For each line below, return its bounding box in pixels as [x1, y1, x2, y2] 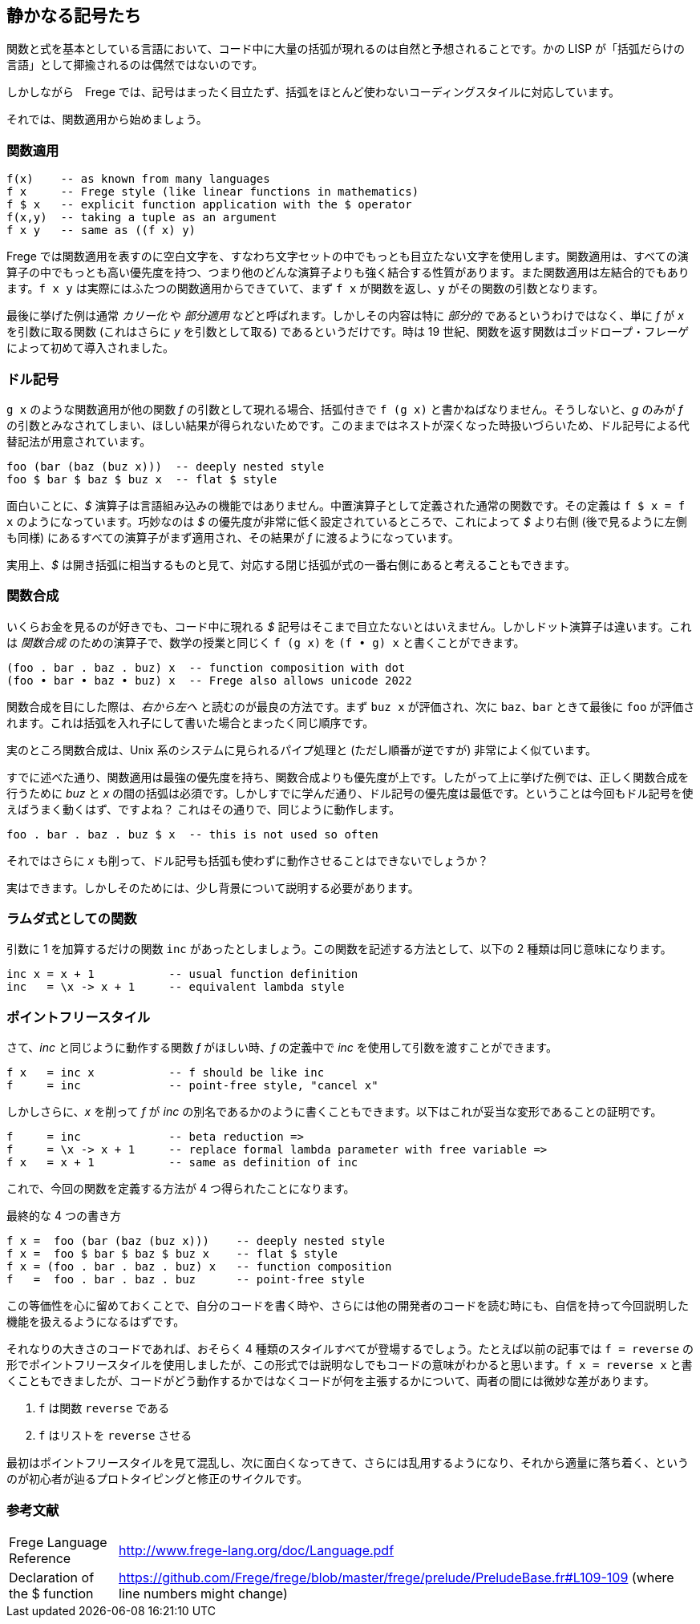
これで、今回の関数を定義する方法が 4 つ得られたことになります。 [6, 1182, 355, 1196]
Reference [9, 1549, 71, 1566]
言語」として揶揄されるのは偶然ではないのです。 [6, 58, 264, 72]
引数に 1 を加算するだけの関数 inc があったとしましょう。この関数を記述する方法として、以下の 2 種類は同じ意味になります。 [6, 942, 672, 956]
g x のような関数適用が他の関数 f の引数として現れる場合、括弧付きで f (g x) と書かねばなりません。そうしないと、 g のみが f [6, 402, 683, 416]
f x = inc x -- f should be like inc [6, 1066, 325, 1080]
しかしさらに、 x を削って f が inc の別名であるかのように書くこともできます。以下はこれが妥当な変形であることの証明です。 [6, 1105, 662, 1119]
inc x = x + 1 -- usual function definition [6, 968, 358, 981]
